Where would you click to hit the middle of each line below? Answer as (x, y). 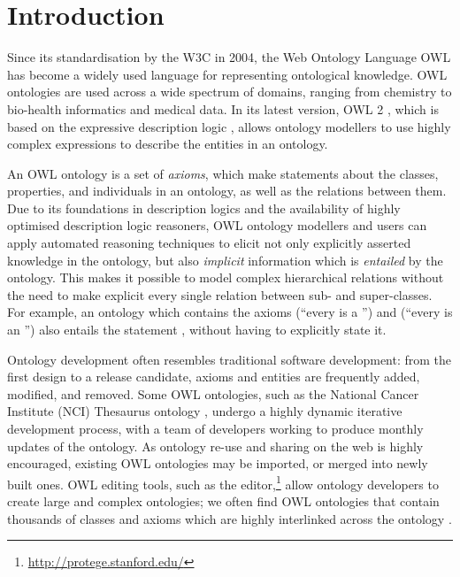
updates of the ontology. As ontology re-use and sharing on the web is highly (215, 446)
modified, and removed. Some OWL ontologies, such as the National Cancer (213, 393)
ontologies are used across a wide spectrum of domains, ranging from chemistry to (230, 92)
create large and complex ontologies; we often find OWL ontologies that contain (223, 501)
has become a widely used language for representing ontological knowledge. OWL (227, 74)
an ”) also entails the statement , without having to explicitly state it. (197, 330)
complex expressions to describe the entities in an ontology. (168, 144)
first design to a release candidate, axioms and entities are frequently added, (214, 377)
